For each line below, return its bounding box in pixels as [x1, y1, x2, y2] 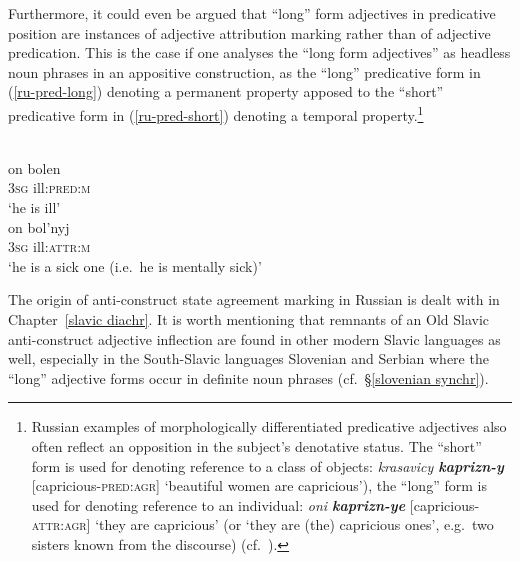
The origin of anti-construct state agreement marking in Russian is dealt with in [8, 289, 500, 310]
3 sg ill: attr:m [8, 236, 91, 257]
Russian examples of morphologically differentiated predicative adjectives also [31, 416, 507, 437]
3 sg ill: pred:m [8, 177, 91, 198]
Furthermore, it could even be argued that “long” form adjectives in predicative [8, 3, 496, 23]
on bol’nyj [8, 216, 70, 237]
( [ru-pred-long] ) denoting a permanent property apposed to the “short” [8, 81, 444, 102]
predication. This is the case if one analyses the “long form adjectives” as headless [8, 42, 511, 63]
